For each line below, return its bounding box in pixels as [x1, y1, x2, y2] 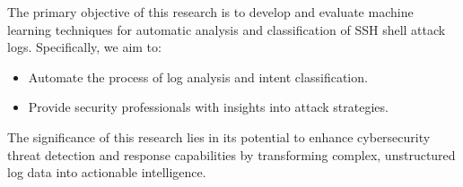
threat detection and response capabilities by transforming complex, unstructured [7, 145, 456, 164]
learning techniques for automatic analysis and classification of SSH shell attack [7, 20, 446, 38]
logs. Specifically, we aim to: [7, 38, 162, 56]
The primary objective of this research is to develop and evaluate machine [7, 3, 414, 21]
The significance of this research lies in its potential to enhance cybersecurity [7, 127, 431, 146]
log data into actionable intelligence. [7, 163, 206, 182]
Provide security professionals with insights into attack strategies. [28, 98, 389, 116]
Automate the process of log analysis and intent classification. [28, 67, 368, 86]
